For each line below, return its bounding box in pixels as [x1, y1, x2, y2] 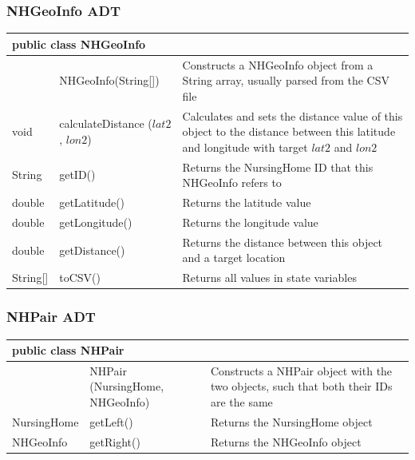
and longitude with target [182, 138, 308, 155]
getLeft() [89, 413, 133, 430]
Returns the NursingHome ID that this [182, 158, 373, 175]
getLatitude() [59, 194, 125, 211]
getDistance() [59, 241, 125, 258]
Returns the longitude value [182, 213, 318, 230]
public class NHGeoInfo [12, 35, 146, 52]
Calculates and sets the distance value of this [182, 107, 403, 124]
